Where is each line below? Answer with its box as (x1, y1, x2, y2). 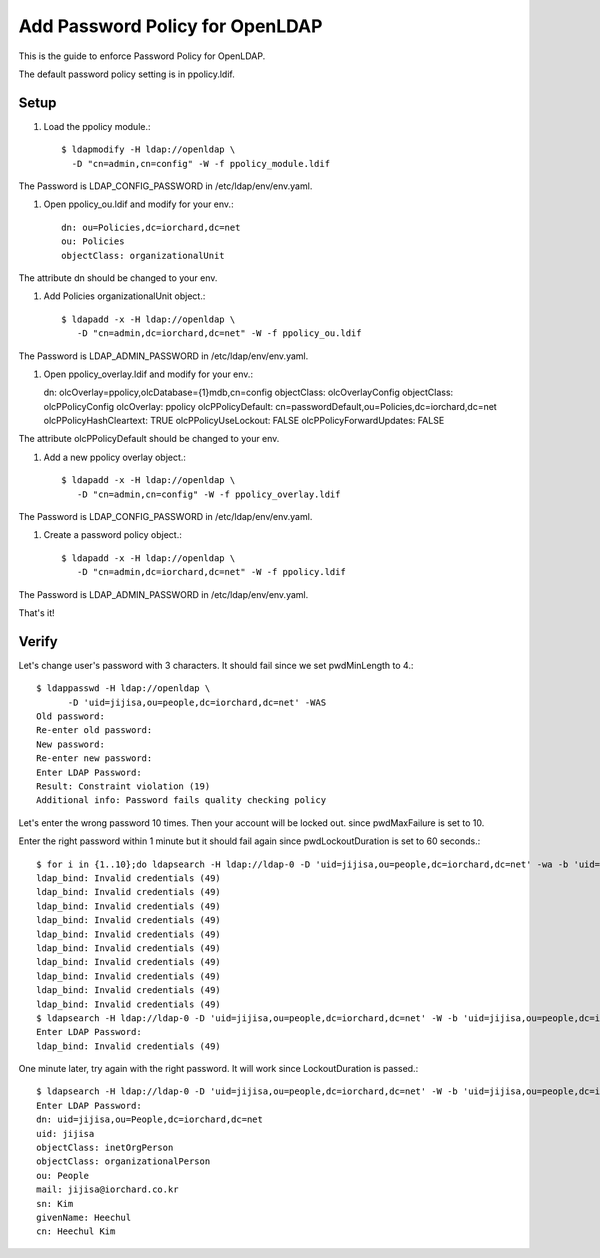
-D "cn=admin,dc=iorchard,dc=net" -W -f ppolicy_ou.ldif (76, 328, 362, 339)
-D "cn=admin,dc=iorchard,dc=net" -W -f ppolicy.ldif (76, 566, 347, 578)
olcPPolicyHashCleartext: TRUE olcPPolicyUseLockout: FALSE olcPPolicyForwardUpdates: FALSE (43, 415, 445, 427)
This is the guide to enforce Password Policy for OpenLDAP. (18, 50, 266, 62)
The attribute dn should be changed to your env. (18, 271, 218, 284)
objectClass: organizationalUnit (61, 250, 225, 261)
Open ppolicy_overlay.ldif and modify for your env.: (43, 368, 254, 380)
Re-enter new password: (36, 753, 153, 764)
